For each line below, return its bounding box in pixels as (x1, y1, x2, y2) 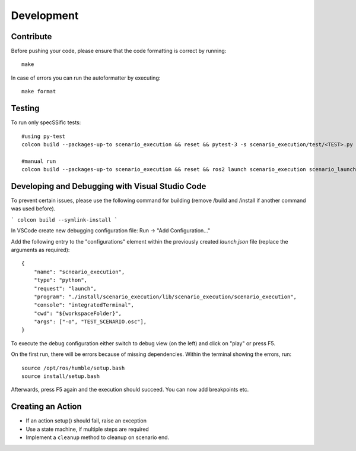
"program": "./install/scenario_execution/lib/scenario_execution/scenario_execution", (33, 293, 297, 300)
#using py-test (21, 133, 66, 140)
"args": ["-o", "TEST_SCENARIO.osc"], (33, 318, 147, 325)
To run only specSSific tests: (11, 119, 81, 126)
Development (11, 9, 79, 22)
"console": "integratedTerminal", (33, 302, 135, 308)
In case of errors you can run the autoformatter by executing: (11, 74, 161, 81)
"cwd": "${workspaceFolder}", (33, 310, 122, 317)
